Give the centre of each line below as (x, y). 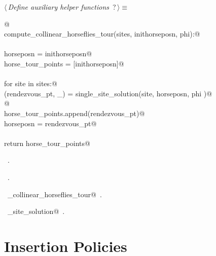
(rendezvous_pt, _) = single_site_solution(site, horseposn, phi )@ (108, 93)
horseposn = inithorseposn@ (48, 53)
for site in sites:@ (31, 83)
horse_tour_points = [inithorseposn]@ (64, 63)
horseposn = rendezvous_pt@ (50, 123)
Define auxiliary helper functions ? (62, 7)
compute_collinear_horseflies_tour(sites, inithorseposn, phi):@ (102, 34)
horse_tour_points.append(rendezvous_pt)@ (75, 113)
